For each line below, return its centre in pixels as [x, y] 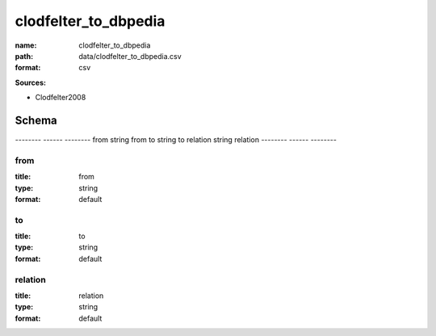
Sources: [30, 82]
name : [26, 45]
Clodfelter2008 [61, 98]
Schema [36, 120]
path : [24, 56]
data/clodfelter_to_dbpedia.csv [130, 56]
